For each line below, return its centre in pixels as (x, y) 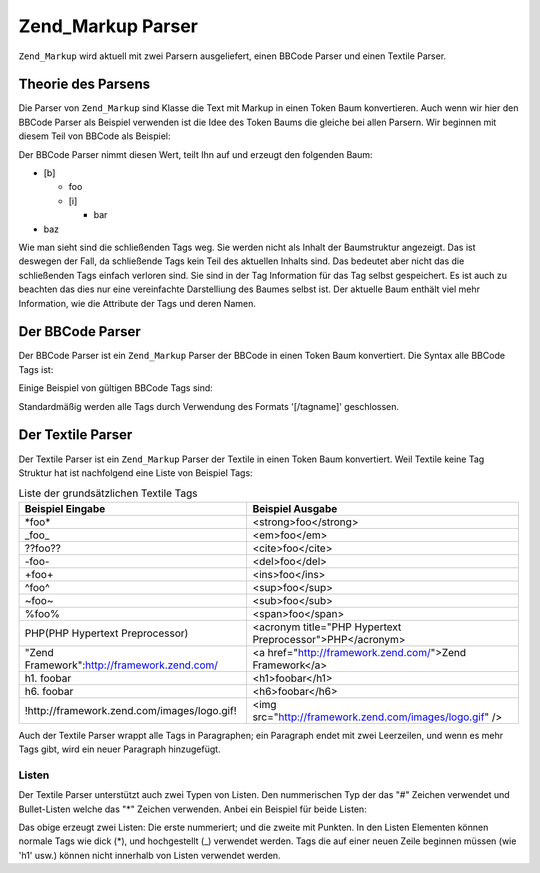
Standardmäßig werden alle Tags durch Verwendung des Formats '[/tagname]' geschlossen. (209, 406)
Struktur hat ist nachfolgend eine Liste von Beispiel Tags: (136, 472)
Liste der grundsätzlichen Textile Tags (108, 493)
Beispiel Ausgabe (295, 508)
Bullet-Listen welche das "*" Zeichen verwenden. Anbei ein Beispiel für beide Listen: (192, 809)
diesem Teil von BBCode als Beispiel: (94, 136)
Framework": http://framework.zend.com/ (121, 665)
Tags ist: (36, 369)
